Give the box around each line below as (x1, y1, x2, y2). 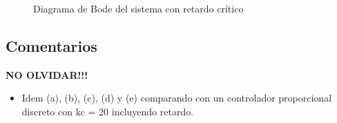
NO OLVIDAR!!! (6, 67, 88, 82)
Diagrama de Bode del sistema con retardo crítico (33, 1, 244, 15)
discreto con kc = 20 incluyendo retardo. (21, 104, 194, 118)
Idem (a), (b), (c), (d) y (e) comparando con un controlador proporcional (21, 91, 332, 105)
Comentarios (6, 35, 97, 56)
